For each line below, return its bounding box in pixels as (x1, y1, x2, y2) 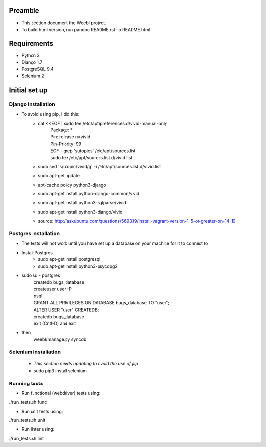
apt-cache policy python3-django (38, 182, 106, 188)
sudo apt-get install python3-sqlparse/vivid (38, 200, 127, 206)
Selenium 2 (21, 73, 44, 79)
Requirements (9, 39, 54, 48)
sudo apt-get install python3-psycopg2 (38, 263, 118, 269)
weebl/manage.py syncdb (33, 336, 87, 342)
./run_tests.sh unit (9, 417, 46, 423)
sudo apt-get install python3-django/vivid (38, 209, 123, 215)
